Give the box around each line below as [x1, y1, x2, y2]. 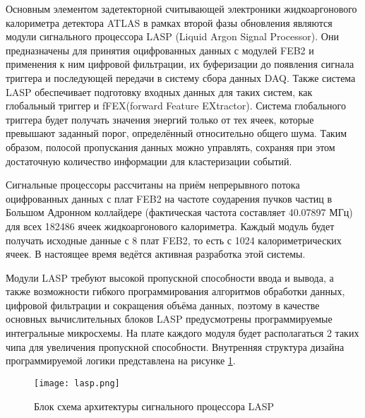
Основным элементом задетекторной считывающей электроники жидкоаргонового [6, 1, 357, 16]
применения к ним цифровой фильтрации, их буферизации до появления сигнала [6, 56, 354, 71]
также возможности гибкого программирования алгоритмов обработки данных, [6, 284, 345, 299]
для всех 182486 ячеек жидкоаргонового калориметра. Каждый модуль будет [6, 218, 335, 233]
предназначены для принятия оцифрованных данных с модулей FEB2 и [6, 42, 314, 57]
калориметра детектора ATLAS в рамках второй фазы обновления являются [6, 15, 333, 30]
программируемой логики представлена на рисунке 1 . [6, 353, 236, 368]
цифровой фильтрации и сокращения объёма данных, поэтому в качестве [6, 297, 320, 312]
